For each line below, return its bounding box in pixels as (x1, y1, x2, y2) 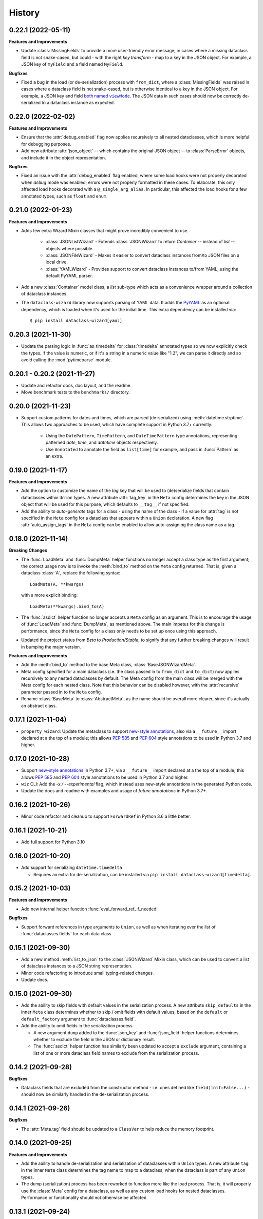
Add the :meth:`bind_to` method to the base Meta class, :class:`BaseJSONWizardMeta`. (21, 662, 197, 668)
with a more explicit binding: (21, 592, 78, 598)
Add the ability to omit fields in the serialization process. (21, 1023, 134, 1029)
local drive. (45, 259, 68, 265)
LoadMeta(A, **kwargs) (30, 581, 84, 587)
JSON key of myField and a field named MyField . (21, 61, 124, 67)
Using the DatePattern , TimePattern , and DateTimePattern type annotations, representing (45, 433, 238, 438)
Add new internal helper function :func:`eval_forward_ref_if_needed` (21, 906, 158, 912)
